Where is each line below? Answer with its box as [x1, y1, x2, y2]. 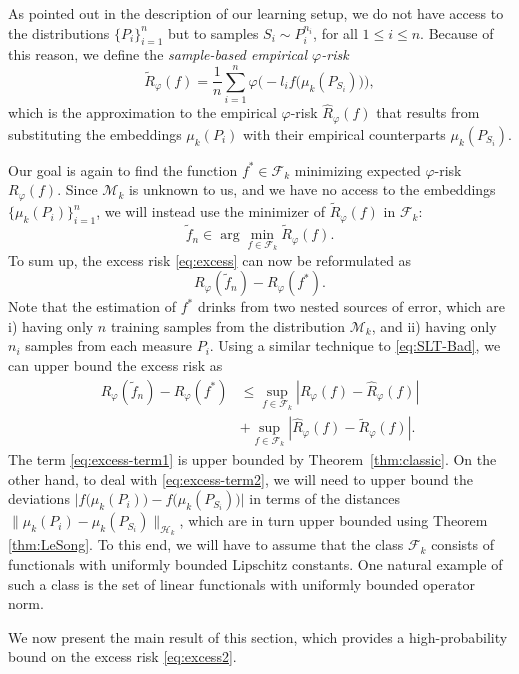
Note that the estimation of [8, 296, 177, 317]
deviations [8, 488, 70, 509]
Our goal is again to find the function [8, 159, 238, 180]
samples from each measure [25, 335, 192, 356]
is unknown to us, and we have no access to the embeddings [128, 179, 496, 200]
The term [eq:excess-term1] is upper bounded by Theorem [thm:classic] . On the [8, 448, 497, 469]
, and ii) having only [371, 315, 497, 336]
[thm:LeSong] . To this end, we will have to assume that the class [8, 534, 404, 555]
